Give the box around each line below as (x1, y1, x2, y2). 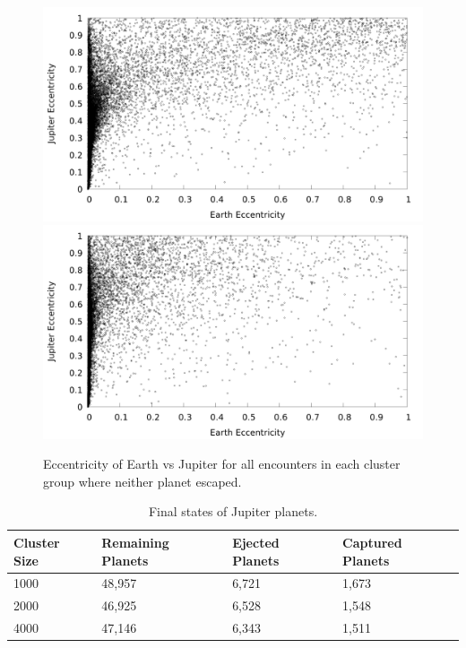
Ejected (232, 532, 280, 551)
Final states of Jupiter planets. (148, 502, 318, 521)
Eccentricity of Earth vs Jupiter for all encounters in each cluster (43, 454, 401, 473)
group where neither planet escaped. (43, 471, 242, 490)
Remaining (101, 532, 169, 551)
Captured (342, 532, 402, 551)
